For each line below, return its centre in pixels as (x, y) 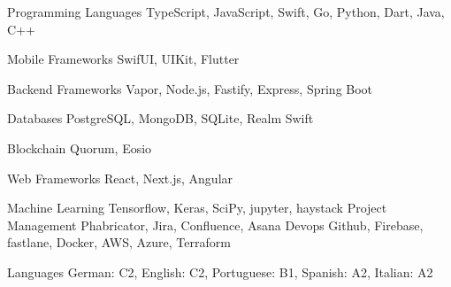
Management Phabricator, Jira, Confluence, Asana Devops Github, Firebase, (215, 225)
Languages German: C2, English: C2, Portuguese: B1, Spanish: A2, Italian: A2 (220, 271)
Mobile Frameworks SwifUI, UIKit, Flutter (123, 59)
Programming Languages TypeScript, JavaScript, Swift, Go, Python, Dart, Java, (226, 12)
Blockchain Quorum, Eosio (80, 147)
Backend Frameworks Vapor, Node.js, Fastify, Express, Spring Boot (190, 88)
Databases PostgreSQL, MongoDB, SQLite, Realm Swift (161, 118)
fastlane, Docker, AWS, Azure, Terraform (119, 242)
